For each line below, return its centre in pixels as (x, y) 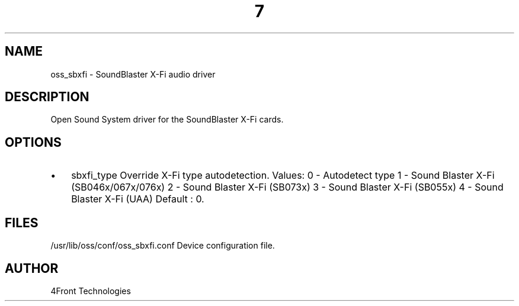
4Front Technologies (91, 291)
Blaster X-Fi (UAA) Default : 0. (138, 199)
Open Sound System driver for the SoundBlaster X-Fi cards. (167, 120)
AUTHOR (32, 268)
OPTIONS (33, 142)
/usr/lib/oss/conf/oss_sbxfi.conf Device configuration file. (163, 246)
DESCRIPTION (47, 97)
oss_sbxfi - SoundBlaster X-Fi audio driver (133, 74)
